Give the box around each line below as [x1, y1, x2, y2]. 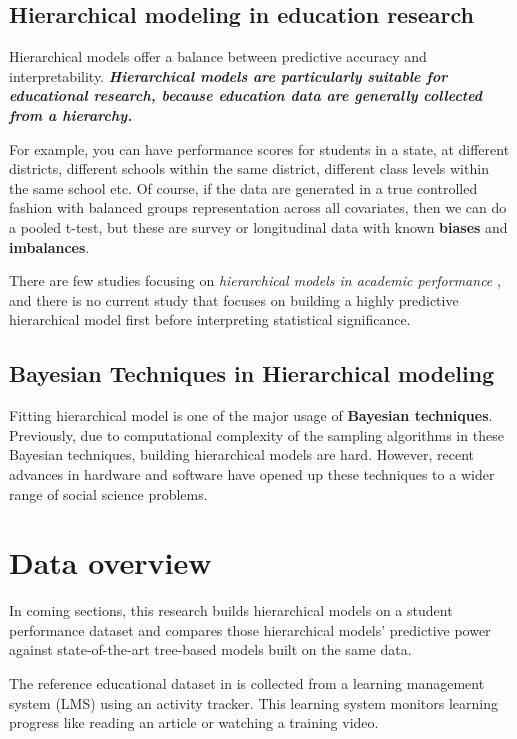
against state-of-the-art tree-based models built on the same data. [9, 639, 412, 660]
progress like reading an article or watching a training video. [9, 712, 379, 733]
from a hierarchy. [9, 104, 133, 125]
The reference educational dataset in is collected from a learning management [9, 673, 485, 693]
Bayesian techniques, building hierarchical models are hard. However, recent [9, 444, 474, 465]
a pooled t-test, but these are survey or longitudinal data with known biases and [9, 216, 508, 237]
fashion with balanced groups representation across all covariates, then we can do [9, 197, 507, 218]
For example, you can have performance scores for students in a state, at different [9, 138, 510, 159]
